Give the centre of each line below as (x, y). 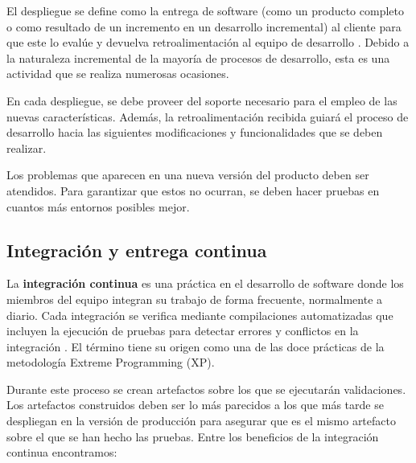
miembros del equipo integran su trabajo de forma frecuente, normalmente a (195, 299)
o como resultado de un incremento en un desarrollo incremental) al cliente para (204, 26)
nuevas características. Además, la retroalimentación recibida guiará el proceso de (208, 116)
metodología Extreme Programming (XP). (111, 362)
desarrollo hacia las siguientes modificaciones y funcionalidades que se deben (195, 132)
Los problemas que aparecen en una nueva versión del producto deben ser (188, 175)
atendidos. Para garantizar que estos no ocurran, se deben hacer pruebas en (193, 190)
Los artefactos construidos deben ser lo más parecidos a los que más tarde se (195, 405)
